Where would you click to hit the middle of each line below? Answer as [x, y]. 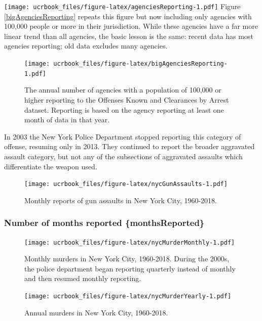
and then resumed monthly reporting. [83, 278]
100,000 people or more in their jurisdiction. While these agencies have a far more [131, 26]
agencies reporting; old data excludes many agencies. [86, 46]
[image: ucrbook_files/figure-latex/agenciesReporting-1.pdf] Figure [122, 6]
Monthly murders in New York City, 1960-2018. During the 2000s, [127, 259]
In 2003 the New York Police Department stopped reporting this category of [123, 136]
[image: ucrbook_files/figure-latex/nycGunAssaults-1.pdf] [126, 184]
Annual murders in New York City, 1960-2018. [96, 312]
